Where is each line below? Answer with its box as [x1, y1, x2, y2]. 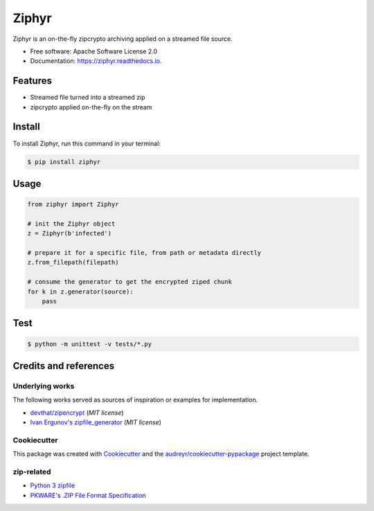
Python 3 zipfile [30, 481, 75, 490]
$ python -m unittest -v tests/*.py [27, 340, 152, 348]
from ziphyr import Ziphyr [27, 201, 119, 208]
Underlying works [12, 381, 75, 391]
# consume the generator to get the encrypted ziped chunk [27, 278, 232, 286]
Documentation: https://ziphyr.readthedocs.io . [30, 57, 162, 65]
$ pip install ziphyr [27, 158, 101, 165]
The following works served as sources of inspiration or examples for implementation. [12, 395, 258, 404]
